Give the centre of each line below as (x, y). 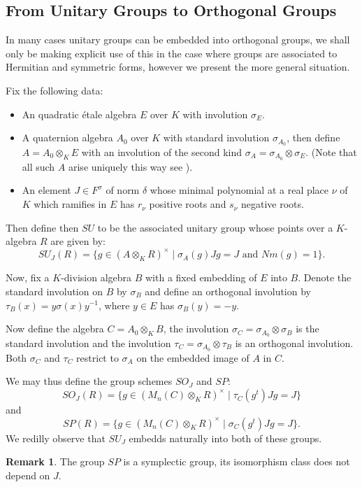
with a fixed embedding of (201, 277)
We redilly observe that (56, 438)
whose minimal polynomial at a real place (239, 190)
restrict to (97, 357)
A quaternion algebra (67, 137)
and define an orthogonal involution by (228, 291)
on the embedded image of (193, 357)
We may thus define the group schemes (89, 381)
